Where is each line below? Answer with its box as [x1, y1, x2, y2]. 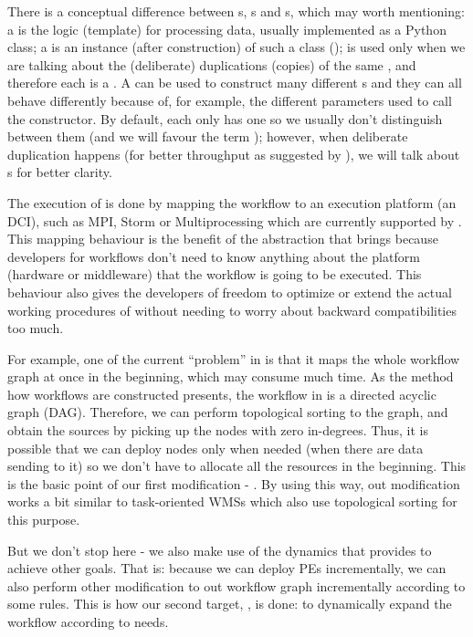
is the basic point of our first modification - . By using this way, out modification [7, 474, 460, 493]
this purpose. [7, 510, 80, 529]
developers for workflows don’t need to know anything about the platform [7, 246, 420, 266]
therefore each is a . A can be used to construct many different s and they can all [7, 73, 462, 92]
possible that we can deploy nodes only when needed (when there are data [7, 438, 424, 457]
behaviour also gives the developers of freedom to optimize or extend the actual [7, 282, 452, 301]
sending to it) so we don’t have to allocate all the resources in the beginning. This [7, 456, 467, 475]
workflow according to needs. [7, 612, 169, 631]
